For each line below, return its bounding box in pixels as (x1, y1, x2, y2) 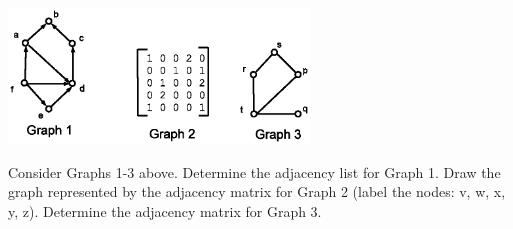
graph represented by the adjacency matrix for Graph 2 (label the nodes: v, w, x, (8, 181, 506, 202)
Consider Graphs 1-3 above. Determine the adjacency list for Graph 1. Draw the (8, 161, 501, 182)
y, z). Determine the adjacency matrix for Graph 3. (8, 200, 322, 221)
